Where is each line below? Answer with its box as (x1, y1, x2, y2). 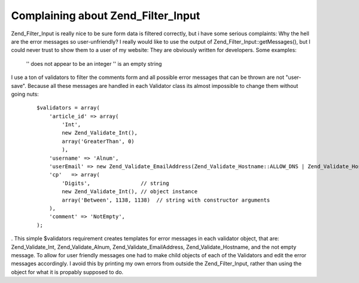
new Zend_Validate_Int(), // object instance (62, 188, 197, 195)
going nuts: (11, 90, 39, 98)
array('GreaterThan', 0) (62, 138, 135, 145)
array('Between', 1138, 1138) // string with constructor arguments (62, 196, 270, 203)
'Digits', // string (62, 179, 170, 187)
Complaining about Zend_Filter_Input (11, 9, 200, 22)
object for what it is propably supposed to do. (11, 268, 124, 275)
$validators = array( (36, 105, 100, 111)
